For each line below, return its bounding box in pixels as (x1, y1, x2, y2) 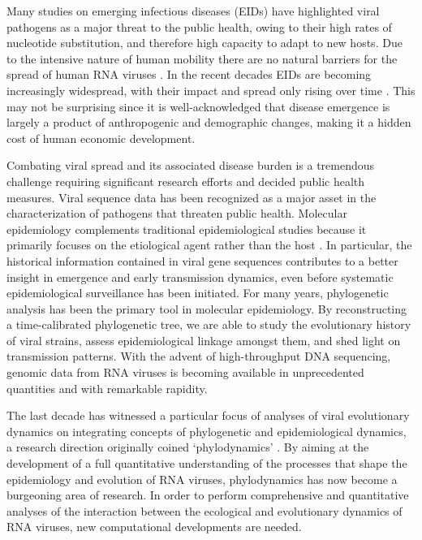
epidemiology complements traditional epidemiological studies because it (6, 220, 367, 237)
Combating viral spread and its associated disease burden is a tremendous (6, 157, 375, 174)
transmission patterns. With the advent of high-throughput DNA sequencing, (6, 348, 391, 365)
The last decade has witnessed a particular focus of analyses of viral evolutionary (6, 407, 410, 424)
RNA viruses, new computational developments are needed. (6, 518, 302, 535)
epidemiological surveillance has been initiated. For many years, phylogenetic (6, 284, 389, 301)
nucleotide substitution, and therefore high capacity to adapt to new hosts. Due (6, 34, 403, 51)
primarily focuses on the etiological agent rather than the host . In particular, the (6, 236, 412, 253)
